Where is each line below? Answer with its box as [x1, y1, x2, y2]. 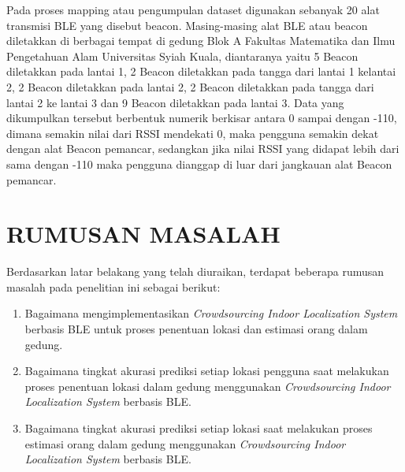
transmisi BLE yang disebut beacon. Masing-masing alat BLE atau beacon [6, 17, 368, 33]
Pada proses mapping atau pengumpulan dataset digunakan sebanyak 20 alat [6, 2, 380, 17]
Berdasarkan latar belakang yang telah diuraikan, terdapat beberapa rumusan [6, 263, 385, 280]
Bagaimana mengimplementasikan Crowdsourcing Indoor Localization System [24, 305, 398, 321]
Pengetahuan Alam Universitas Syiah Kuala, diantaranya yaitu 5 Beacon [6, 47, 359, 64]
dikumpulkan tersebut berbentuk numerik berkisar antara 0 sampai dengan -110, [6, 110, 397, 126]
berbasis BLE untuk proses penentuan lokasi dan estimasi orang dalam [24, 321, 368, 337]
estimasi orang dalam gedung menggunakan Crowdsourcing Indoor [24, 435, 346, 452]
